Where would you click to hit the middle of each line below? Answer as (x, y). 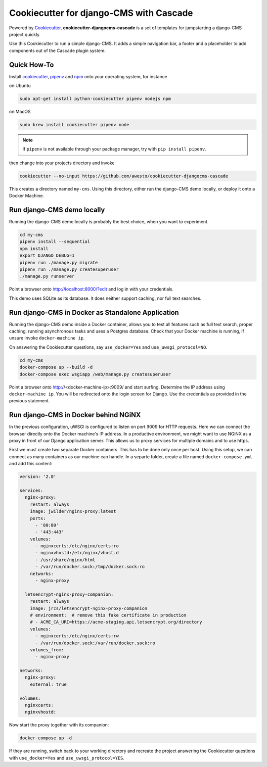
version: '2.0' (38, 477)
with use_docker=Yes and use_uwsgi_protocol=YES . (67, 758)
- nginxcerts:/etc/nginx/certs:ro (77, 546)
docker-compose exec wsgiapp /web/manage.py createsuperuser (95, 374)
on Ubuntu (20, 86)
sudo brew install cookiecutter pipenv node (74, 124)
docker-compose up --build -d (56, 367)
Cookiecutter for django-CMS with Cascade (101, 13)
